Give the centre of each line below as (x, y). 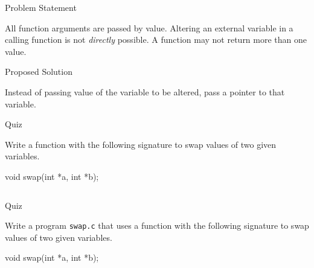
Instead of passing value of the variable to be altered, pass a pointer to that (145, 91)
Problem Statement (41, 7)
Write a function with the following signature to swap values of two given (141, 144)
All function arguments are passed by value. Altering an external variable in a (149, 27)
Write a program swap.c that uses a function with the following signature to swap (157, 225)
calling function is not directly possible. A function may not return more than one (156, 40)
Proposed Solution (39, 72)
